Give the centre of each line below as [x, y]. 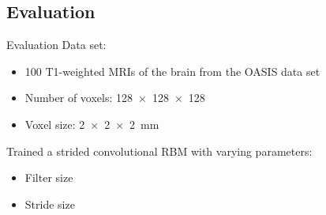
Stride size [50, 204]
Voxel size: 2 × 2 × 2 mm [92, 124]
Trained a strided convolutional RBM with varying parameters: [159, 151]
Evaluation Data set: [56, 45]
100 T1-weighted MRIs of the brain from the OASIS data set [172, 71]
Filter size [49, 177]
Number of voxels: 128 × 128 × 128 [115, 98]
